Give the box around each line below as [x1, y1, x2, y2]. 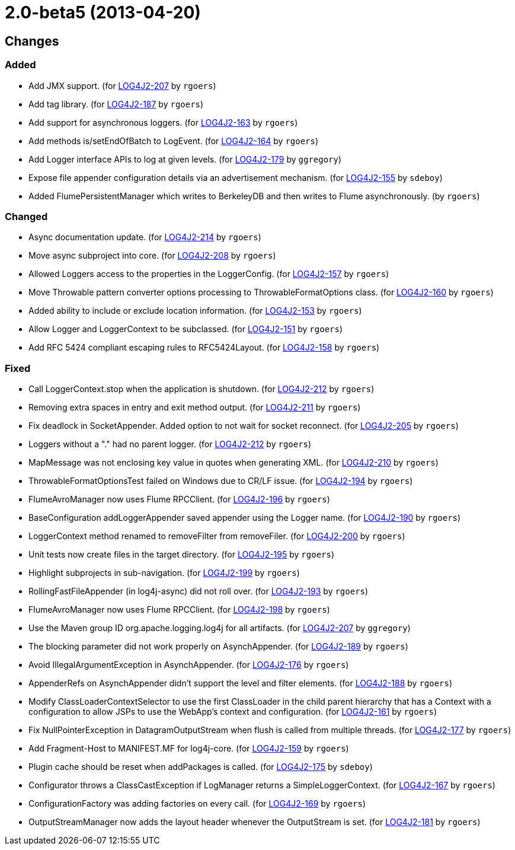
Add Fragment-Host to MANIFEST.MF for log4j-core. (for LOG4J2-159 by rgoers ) [28, 743, 349, 754]
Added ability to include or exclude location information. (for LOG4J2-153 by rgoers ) [28, 305, 362, 316]
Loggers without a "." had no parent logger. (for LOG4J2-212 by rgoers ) [28, 439, 312, 450]
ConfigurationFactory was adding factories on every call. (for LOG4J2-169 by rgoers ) [28, 798, 366, 809]
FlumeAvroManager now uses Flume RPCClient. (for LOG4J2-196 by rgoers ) [28, 494, 330, 505]
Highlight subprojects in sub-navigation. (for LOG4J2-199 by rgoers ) [28, 568, 300, 578]
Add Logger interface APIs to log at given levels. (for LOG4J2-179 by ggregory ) [28, 154, 342, 164]
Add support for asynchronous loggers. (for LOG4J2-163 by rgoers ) [28, 117, 298, 128]
